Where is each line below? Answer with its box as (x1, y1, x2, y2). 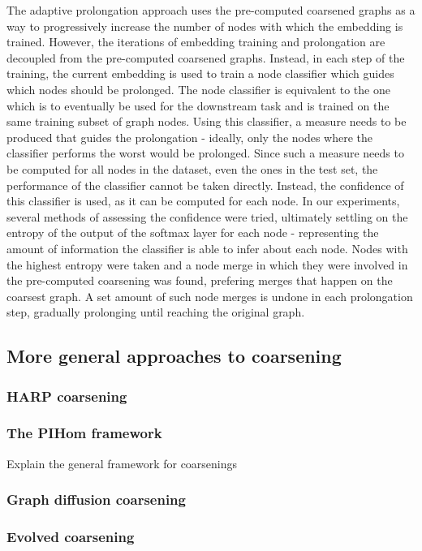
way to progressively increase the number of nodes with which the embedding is (6, 17, 403, 34)
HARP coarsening (6, 385, 127, 406)
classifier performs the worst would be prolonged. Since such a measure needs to (6, 144, 404, 161)
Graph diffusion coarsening (6, 489, 186, 510)
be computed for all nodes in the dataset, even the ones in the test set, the (6, 160, 378, 177)
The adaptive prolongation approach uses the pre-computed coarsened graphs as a (6, 2, 416, 18)
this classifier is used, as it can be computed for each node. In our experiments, (6, 192, 400, 209)
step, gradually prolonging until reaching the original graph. (6, 303, 305, 321)
